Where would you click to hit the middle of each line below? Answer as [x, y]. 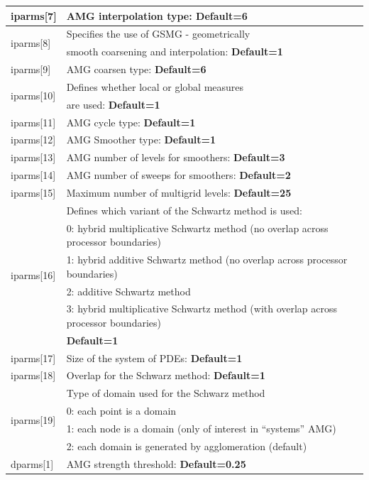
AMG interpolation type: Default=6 [157, 15]
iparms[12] [33, 140]
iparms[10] [33, 96]
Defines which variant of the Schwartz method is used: [184, 210]
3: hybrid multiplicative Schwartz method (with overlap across [202, 309]
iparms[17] [33, 358]
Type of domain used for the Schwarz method [166, 393]
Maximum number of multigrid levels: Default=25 [179, 192]
